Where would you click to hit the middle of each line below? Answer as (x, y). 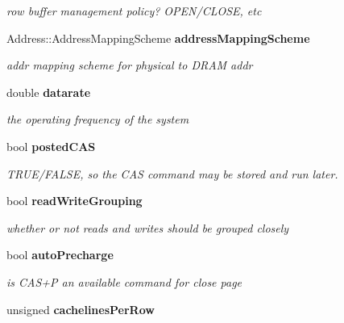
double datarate (49, 92)
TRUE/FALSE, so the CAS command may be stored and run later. (172, 173)
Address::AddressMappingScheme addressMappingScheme (158, 38)
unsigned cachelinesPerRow (81, 309)
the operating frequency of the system (98, 119)
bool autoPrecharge (60, 255)
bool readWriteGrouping (75, 201)
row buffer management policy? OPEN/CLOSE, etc (134, 10)
